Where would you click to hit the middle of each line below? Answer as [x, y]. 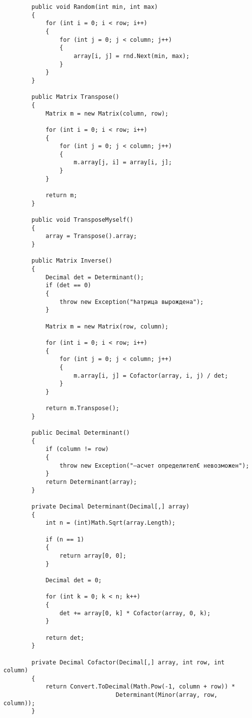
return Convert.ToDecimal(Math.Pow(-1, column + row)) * [140, 687]
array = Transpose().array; [91, 236]
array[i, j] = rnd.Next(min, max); [132, 56]
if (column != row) [77, 449]
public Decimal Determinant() [81, 433]
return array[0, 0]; [93, 555]
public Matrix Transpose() [76, 97]
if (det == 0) [68, 285]
